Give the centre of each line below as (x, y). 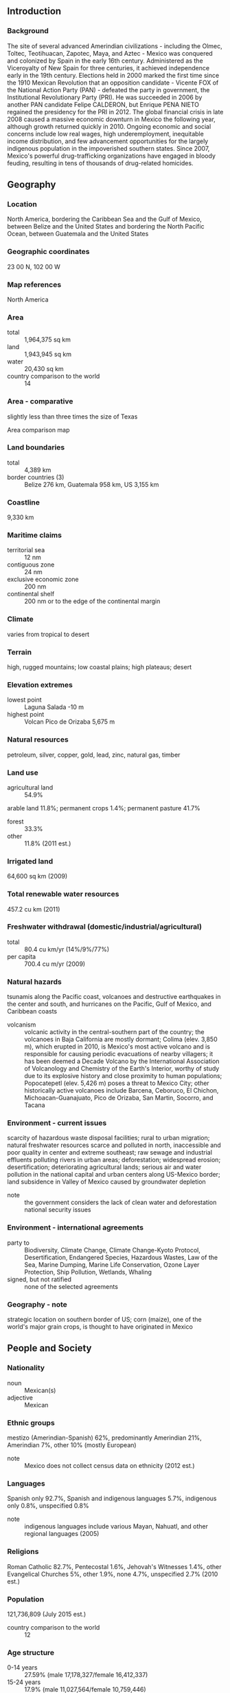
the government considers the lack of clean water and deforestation (120, 1202)
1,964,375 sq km (47, 339)
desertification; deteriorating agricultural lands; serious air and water (104, 1167)
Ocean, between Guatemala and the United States (78, 234)
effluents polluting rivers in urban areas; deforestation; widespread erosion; (114, 1160)
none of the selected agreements (71, 1286)
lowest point (25, 700)
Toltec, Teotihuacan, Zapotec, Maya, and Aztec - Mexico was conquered (110, 53)
